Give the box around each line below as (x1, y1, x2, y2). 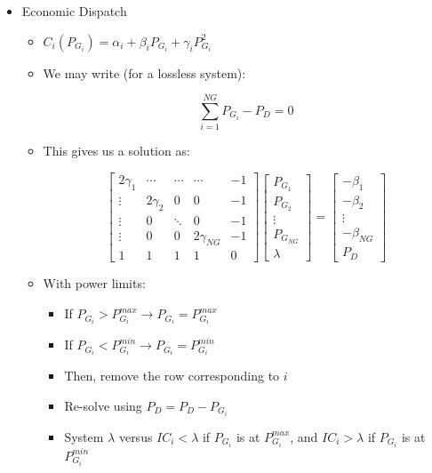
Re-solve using (64, 396, 142, 414)
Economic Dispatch (21, 2, 127, 20)
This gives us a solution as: (43, 141, 190, 160)
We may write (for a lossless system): (43, 63, 246, 82)
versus (118, 427, 153, 445)
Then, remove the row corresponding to (64, 366, 280, 385)
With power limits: (43, 274, 146, 293)
